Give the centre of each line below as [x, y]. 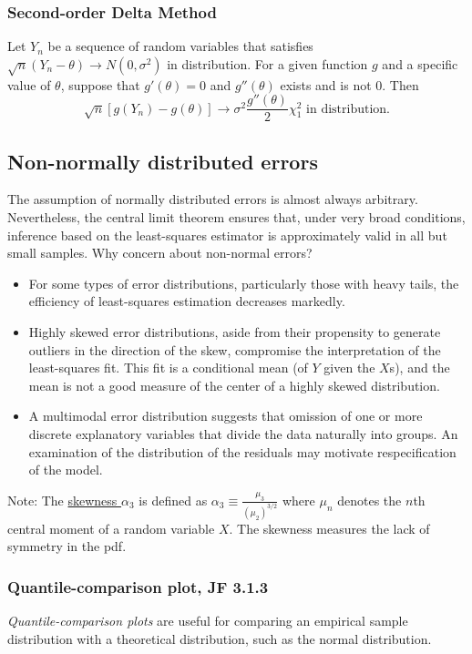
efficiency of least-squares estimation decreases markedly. [187, 301]
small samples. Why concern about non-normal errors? [160, 253]
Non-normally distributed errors [163, 161]
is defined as [173, 500]
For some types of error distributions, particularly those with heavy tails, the [244, 283]
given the [349, 368]
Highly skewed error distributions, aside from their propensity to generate [235, 332]
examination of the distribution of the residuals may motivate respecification [242, 451]
